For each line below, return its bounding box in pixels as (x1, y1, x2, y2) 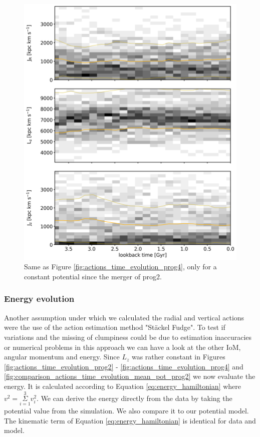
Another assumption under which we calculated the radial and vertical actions (4, 312, 244, 322)
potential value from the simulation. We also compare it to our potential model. (4, 405, 249, 415)
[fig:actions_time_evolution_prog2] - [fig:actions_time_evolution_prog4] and (4, 361, 243, 371)
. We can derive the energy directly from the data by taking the (37, 392, 232, 403)
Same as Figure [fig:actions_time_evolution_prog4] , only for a (24, 261, 217, 272)
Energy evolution (4, 292, 75, 305)
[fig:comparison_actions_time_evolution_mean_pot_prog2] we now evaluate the (4, 371, 255, 381)
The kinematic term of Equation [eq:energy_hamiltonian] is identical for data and (4, 415, 256, 425)
